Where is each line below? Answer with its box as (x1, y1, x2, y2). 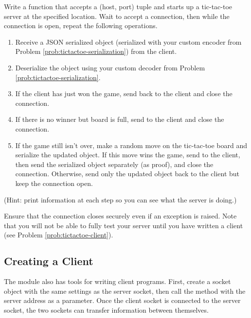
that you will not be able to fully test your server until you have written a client (4, 220, 243, 230)
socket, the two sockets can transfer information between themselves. (4, 304, 209, 315)
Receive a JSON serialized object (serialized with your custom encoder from (15, 36, 242, 47)
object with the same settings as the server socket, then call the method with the (4, 285, 246, 296)
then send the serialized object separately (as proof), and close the (15, 159, 214, 169)
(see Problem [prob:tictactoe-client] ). (4, 230, 113, 240)
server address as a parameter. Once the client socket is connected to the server (4, 295, 241, 305)
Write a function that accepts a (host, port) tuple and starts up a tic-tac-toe (4, 1, 233, 11)
